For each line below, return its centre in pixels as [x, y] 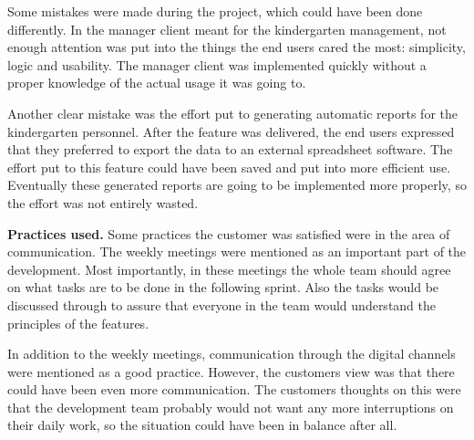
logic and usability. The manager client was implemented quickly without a [217, 64]
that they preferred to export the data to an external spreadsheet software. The [230, 149]
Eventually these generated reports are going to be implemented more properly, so [237, 185]
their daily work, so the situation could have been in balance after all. [202, 425]
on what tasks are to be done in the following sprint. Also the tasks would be [223, 287]
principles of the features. [78, 323]
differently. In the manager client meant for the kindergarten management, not [227, 29]
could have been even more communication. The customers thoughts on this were [234, 389]
